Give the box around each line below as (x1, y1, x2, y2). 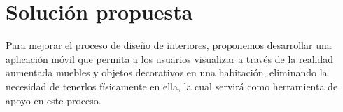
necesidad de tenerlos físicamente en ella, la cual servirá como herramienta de (6, 78, 338, 93)
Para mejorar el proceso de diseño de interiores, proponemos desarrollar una (6, 38, 332, 52)
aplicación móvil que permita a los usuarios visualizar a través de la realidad (6, 51, 334, 66)
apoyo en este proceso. (6, 92, 101, 107)
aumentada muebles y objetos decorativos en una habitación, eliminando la (6, 65, 328, 80)
